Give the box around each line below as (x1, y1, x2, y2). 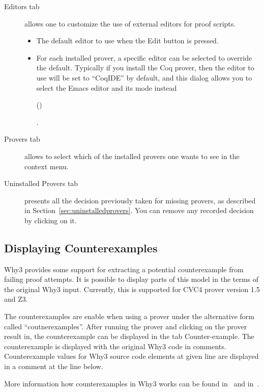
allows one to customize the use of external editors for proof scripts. (24, 18, 236, 29)
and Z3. (4, 294, 28, 304)
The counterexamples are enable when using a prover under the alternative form (4, 311, 254, 322)
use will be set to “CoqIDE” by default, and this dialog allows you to (36, 72, 252, 83)
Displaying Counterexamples (4, 240, 158, 255)
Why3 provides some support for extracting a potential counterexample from (4, 264, 244, 274)
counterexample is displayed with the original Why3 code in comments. (4, 341, 226, 351)
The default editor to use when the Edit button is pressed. (36, 35, 219, 46)
